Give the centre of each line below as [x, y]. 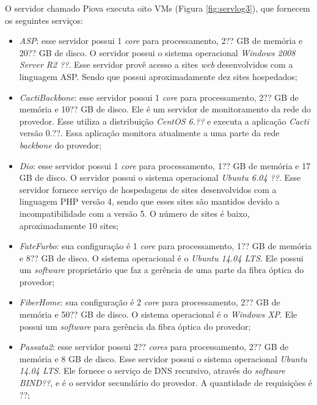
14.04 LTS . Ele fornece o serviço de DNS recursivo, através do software [152, 370]
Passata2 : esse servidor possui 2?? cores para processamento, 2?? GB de [154, 347]
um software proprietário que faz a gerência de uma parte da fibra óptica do [162, 270]
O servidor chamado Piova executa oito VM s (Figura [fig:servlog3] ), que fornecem [158, 8]
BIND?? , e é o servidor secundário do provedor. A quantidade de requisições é [166, 383]
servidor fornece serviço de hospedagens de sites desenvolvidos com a [148, 189]
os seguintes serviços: [44, 20]
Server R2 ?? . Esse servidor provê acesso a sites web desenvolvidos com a [156, 64]
